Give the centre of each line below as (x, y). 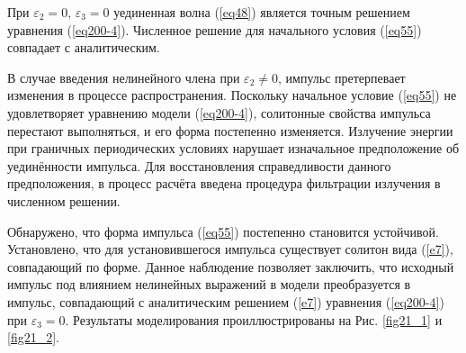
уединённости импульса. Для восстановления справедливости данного (199, 165)
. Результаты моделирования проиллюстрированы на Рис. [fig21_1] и (254, 319)
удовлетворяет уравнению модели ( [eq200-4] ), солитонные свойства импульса (219, 112)
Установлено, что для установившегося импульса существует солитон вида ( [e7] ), (230, 249)
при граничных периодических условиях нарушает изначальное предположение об (233, 148)
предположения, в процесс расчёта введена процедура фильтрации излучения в (224, 183)
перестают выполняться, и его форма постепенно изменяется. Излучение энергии (230, 130)
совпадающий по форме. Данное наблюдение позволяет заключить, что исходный (231, 266)
